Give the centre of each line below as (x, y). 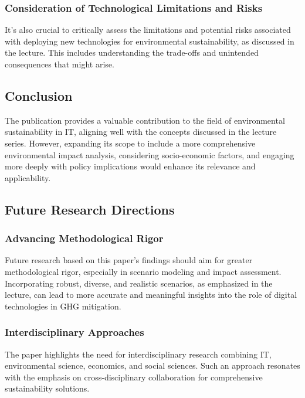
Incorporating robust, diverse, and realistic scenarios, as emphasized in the (139, 283)
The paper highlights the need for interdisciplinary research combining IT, (138, 354)
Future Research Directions (90, 209)
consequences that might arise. (60, 64)
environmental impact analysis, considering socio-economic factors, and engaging (150, 154)
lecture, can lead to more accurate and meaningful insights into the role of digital (151, 295)
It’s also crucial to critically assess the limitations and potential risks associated (148, 30)
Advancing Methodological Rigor (84, 238)
